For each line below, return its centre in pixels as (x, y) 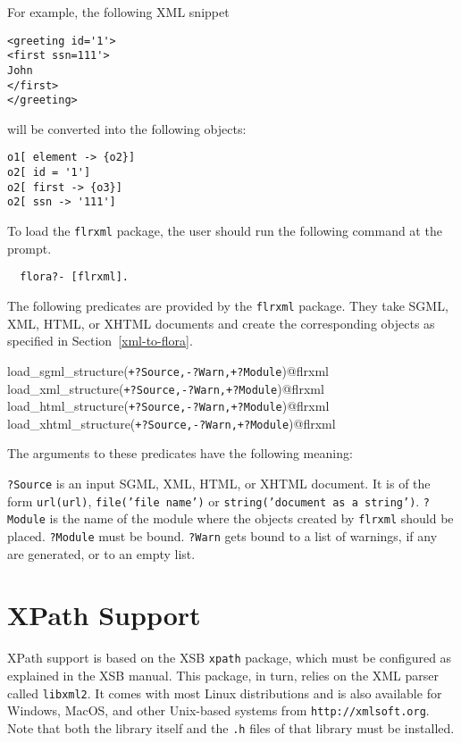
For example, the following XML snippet (118, 12)
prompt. (29, 248)
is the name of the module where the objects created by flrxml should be (251, 518)
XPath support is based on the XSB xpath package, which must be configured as (230, 658)
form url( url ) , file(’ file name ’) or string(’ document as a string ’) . (214, 501)
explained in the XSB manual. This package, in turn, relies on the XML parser (223, 676)
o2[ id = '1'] (49, 173)
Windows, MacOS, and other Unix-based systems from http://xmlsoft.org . (218, 710)
